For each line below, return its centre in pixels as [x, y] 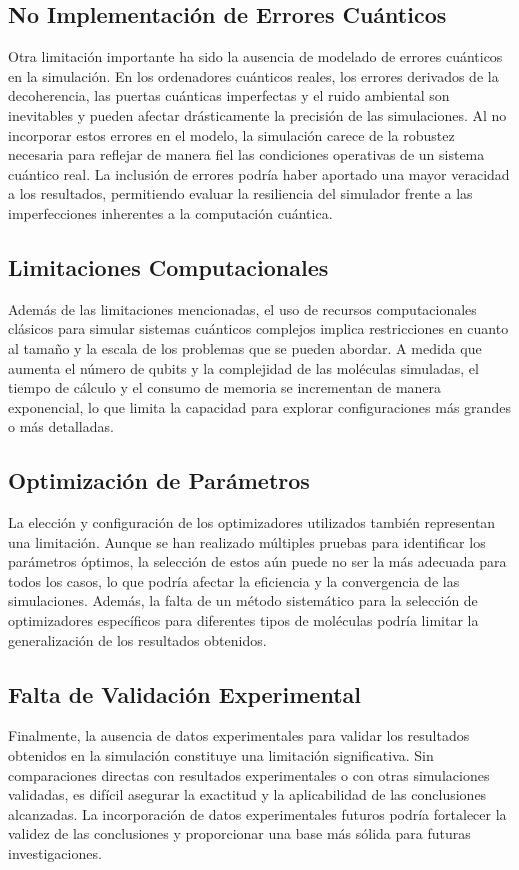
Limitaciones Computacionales [168, 266]
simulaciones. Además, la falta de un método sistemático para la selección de [243, 600]
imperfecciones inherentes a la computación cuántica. [170, 212]
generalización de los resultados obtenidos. [137, 639]
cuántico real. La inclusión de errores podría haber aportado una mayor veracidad [259, 173]
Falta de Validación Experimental [185, 693]
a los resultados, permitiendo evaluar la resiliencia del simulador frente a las [240, 193]
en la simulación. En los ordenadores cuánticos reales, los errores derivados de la [253, 75]
